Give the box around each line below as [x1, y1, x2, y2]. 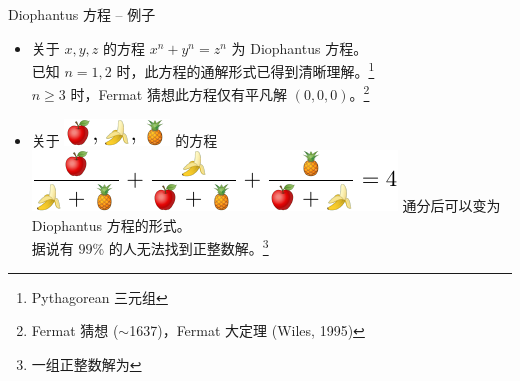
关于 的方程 [31, 129, 218, 150]
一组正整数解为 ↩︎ [31, 353, 142, 374]
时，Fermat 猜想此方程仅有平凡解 [70, 84, 287, 105]
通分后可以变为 [402, 195, 501, 216]
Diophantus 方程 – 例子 [8, 4, 156, 24]
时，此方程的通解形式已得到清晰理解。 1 [116, 58, 375, 81]
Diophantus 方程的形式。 [31, 214, 191, 235]
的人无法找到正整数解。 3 [108, 235, 269, 259]
